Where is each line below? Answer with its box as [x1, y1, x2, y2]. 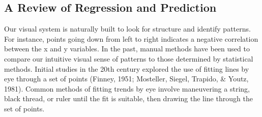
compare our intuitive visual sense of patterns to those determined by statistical [4, 53, 253, 64]
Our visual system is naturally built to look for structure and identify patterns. [4, 23, 251, 34]
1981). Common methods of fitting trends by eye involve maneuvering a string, [4, 83, 250, 94]
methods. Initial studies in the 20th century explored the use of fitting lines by [4, 63, 249, 74]
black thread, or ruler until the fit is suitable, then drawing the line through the [4, 93, 253, 104]
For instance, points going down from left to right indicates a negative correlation [4, 33, 258, 44]
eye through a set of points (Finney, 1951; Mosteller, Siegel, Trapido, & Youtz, [4, 73, 249, 84]
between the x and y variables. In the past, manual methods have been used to [4, 43, 250, 54]
